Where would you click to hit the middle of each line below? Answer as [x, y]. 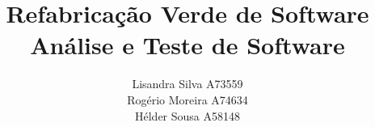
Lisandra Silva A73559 [187, 84]
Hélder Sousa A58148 [187, 115]
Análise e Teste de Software [187, 45]
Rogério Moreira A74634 [187, 99]
